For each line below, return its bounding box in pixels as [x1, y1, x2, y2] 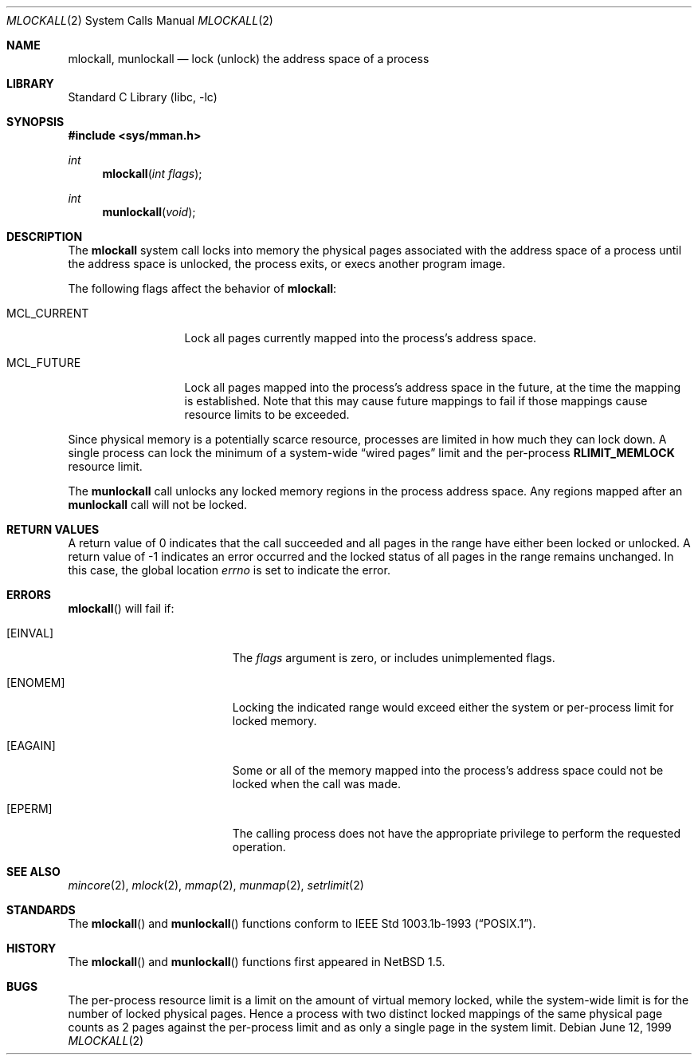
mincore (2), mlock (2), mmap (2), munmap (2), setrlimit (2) [68, 878, 364, 892]
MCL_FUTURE [6, 356, 81, 369]
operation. [232, 840, 286, 854]
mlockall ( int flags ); [102, 167, 202, 180]
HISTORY [6, 941, 57, 955]
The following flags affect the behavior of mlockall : [68, 282, 337, 295]
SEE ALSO [6, 865, 61, 878]
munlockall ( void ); [102, 205, 196, 219]
